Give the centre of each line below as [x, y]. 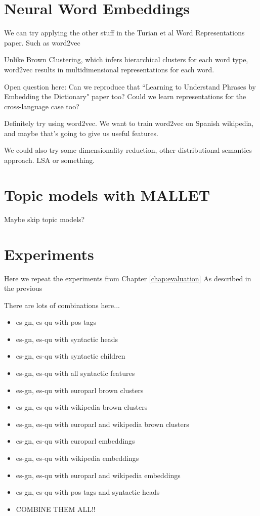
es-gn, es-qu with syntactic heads [67, 339]
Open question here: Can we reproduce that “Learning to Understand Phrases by [130, 86]
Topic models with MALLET [107, 195]
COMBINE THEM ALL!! [56, 509]
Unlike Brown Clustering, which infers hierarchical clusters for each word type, [126, 59]
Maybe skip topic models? [45, 219]
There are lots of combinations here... [62, 305]
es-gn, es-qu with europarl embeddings [75, 441]
